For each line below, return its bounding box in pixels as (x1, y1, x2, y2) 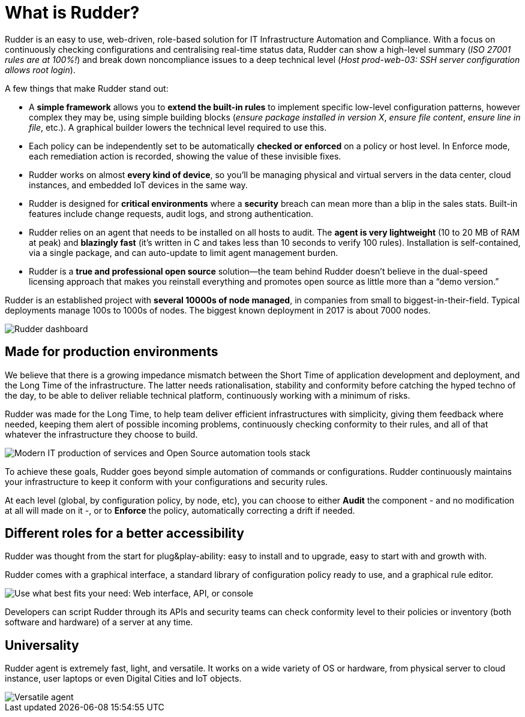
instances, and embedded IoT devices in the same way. (29, 179, 248, 190)
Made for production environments (5, 344, 218, 360)
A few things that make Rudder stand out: (5, 83, 169, 94)
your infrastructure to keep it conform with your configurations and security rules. (5, 476, 328, 487)
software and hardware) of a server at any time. (5, 617, 193, 628)
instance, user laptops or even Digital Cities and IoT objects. (5, 673, 242, 684)
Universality (5, 637, 79, 653)
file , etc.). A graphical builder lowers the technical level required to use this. (29, 122, 327, 132)
